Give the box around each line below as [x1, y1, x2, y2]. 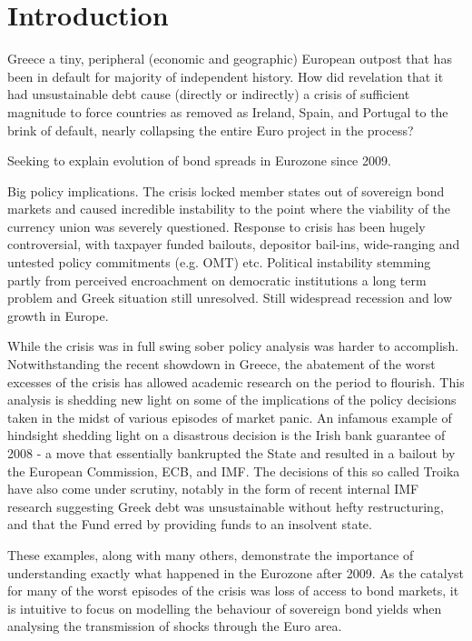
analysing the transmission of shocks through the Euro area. [7, 616, 342, 636]
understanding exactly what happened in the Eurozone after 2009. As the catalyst [7, 563, 465, 582]
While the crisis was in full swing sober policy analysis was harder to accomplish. [7, 336, 459, 356]
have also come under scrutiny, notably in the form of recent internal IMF [7, 479, 419, 498]
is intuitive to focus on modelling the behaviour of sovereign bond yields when [7, 598, 442, 617]
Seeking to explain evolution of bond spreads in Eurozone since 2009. [7, 151, 391, 170]
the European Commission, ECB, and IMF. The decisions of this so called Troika [7, 461, 460, 480]
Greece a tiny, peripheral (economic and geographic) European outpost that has [7, 49, 452, 68]
